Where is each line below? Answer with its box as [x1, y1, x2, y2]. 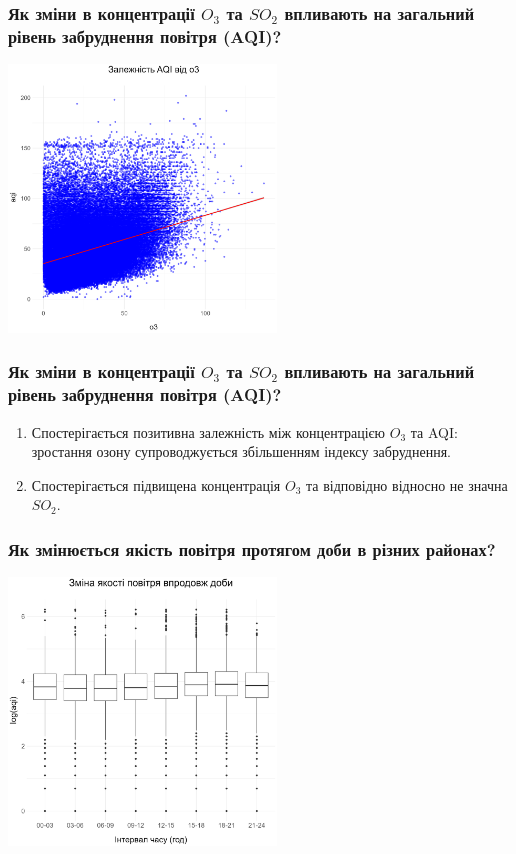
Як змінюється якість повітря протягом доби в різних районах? [8, 536, 496, 561]
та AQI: [410, 421, 458, 442]
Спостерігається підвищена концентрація [31, 474, 281, 495]
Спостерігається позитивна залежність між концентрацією [31, 421, 386, 442]
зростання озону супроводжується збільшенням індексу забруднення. [31, 441, 451, 462]
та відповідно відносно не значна [305, 474, 508, 495]
